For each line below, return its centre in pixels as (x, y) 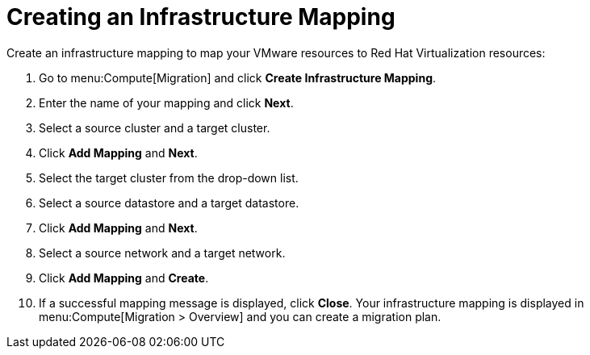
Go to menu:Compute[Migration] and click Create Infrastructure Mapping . (238, 77)
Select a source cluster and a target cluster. (155, 127)
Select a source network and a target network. (162, 253)
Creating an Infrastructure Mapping (201, 17)
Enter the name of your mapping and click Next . (166, 102)
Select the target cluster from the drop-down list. (169, 177)
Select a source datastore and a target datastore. (169, 203)
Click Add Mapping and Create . (124, 278)
